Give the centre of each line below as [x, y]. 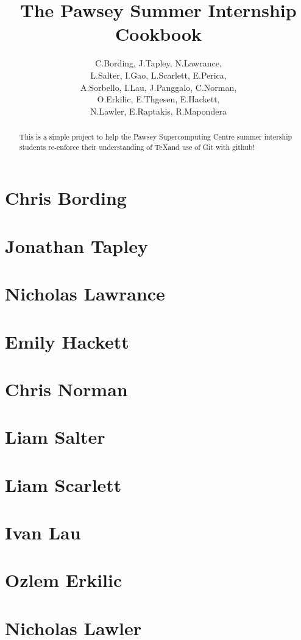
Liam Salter [55, 437]
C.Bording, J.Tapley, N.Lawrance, [158, 63]
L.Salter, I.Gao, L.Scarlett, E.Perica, [158, 75]
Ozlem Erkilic [64, 580]
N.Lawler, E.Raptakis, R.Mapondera [158, 111]
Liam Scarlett [63, 484]
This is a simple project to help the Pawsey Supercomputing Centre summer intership [156, 137]
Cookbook [158, 34]
